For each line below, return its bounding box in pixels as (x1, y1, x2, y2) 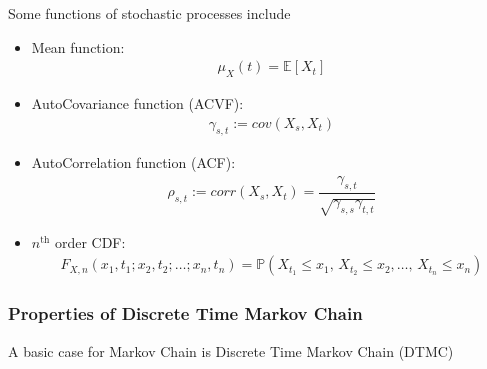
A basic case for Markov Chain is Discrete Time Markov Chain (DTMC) (8, 340, 454, 361)
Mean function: (31, 36, 125, 57)
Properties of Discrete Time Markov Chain (8, 301, 363, 326)
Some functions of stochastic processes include (8, 3, 291, 23)
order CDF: (54, 231, 126, 252)
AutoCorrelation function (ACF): (31, 152, 236, 173)
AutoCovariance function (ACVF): (31, 93, 244, 114)
